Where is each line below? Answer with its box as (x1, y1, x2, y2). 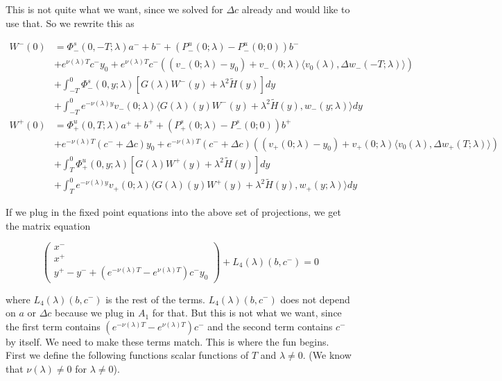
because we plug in (55, 305, 135, 320)
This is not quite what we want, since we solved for (6, 2, 223, 16)
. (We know (302, 348, 352, 362)
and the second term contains (207, 319, 333, 333)
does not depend (280, 291, 350, 306)
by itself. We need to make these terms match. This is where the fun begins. (6, 334, 329, 348)
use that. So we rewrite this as (6, 15, 135, 30)
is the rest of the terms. (105, 291, 205, 306)
